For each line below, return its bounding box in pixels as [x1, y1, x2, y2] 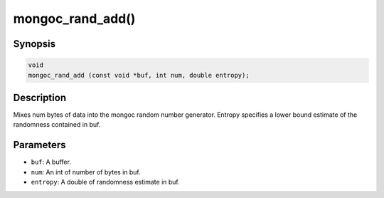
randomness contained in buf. [13, 120, 101, 129]
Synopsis [13, 38, 56, 50]
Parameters [13, 139, 66, 151]
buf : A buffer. [31, 157, 71, 167]
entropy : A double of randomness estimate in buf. [31, 178, 181, 187]
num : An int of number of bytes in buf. [31, 167, 142, 176]
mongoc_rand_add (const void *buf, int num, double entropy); [28, 71, 250, 79]
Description [13, 91, 67, 103]
